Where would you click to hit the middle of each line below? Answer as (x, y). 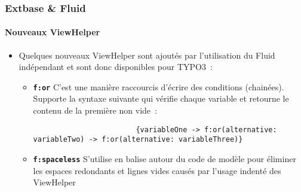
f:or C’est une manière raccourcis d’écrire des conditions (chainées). (159, 86)
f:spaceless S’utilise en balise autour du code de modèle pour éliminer (165, 158)
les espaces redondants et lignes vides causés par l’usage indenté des (157, 170)
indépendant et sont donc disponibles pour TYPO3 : (116, 67)
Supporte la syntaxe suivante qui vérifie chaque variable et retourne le (161, 98)
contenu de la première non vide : (95, 110)
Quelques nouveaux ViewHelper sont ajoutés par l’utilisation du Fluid (147, 55)
